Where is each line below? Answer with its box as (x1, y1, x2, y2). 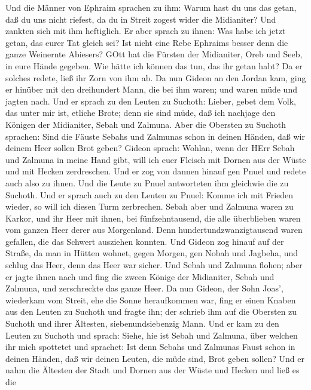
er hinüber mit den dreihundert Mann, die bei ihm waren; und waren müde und (5, 83, 297, 96)
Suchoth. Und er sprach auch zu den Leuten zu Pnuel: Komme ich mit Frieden (5, 188, 294, 201)
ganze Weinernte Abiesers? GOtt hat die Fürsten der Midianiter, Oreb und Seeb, (5, 48, 303, 60)
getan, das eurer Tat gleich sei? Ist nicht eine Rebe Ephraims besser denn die (5, 36, 288, 48)
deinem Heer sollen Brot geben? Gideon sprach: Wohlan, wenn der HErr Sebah (5, 142, 295, 154)
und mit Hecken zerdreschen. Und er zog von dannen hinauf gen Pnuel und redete (5, 165, 306, 177)
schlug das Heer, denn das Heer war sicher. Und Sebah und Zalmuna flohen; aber (5, 259, 303, 271)
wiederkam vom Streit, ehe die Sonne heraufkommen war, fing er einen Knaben (5, 293, 296, 306)
